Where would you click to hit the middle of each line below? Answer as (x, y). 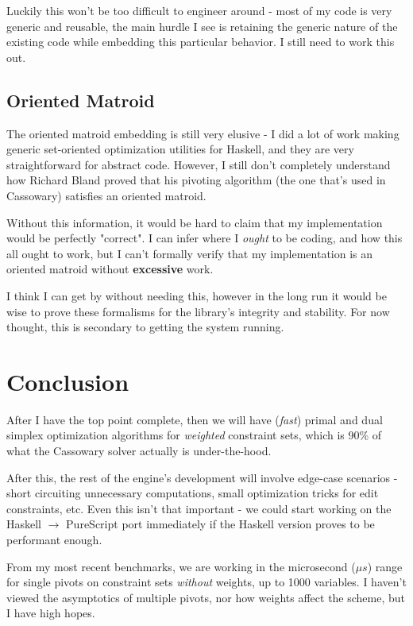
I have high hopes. (51, 613)
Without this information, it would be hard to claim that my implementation (195, 222)
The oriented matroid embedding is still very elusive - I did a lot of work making (203, 133)
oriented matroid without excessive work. (110, 269)
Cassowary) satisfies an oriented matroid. (106, 195)
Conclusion (68, 381)
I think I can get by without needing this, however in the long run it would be (197, 295)
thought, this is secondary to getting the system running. (145, 327)
